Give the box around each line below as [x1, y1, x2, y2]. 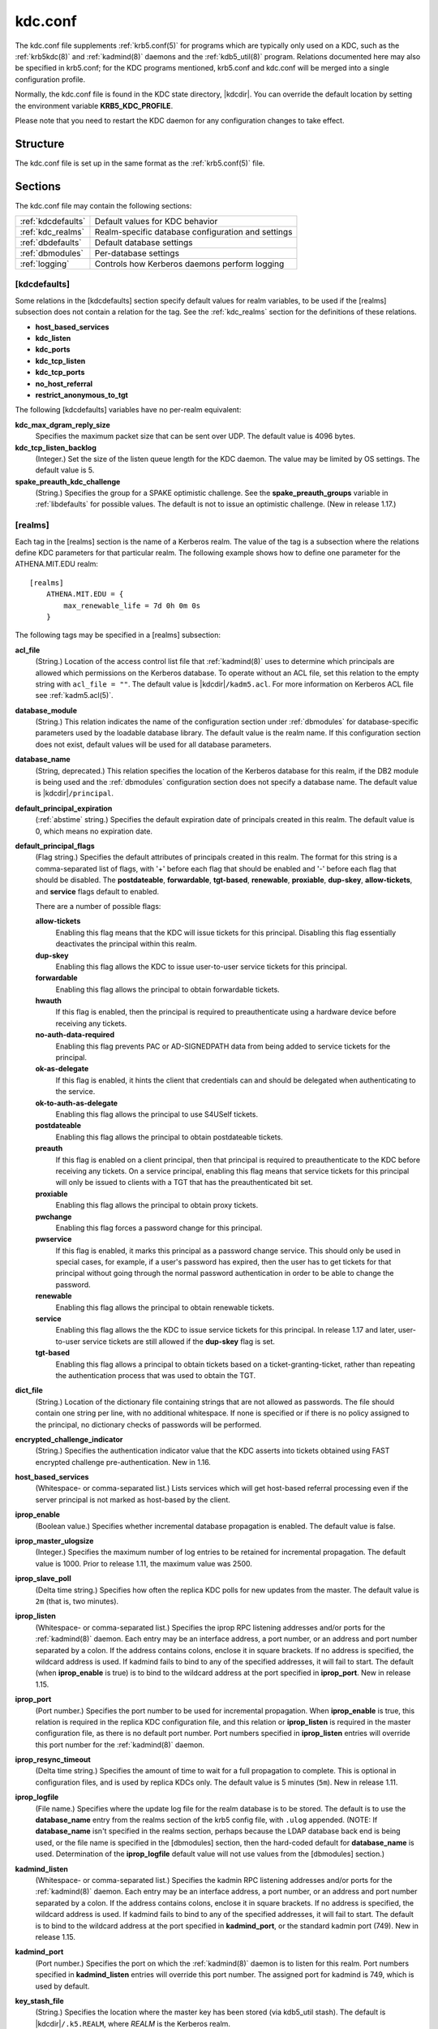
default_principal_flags [15, 841, 95, 851]
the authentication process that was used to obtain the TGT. [55, 1370, 256, 1380]
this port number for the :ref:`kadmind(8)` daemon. [35, 1739, 205, 1749]
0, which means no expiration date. [35, 826, 153, 836]
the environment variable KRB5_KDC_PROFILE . [15, 101, 174, 110]
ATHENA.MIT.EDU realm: [15, 559, 99, 569]
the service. [55, 1087, 96, 1096]
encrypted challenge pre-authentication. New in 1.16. [35, 1457, 211, 1467]
